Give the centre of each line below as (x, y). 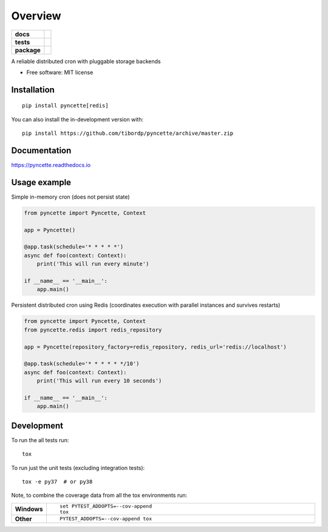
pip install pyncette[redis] (65, 106)
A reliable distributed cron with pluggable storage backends (86, 61)
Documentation (41, 150)
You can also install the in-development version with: (77, 119)
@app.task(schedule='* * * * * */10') (82, 364)
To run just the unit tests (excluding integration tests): (78, 468)
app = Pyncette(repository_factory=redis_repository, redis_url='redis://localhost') (155, 347)
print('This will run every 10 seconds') (99, 381)
